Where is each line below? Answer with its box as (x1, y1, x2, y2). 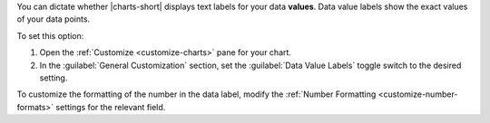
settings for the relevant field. (55, 101, 166, 112)
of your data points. (16, 14, 91, 24)
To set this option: (16, 30, 84, 41)
